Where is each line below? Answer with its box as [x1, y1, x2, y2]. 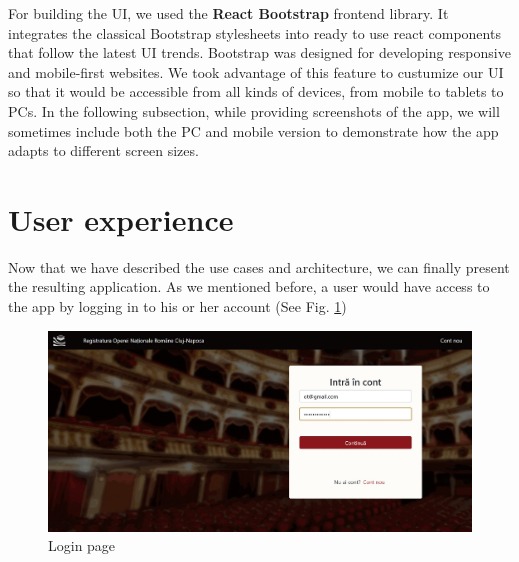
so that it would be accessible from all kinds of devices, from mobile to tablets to [8, 81, 504, 102]
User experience [8, 198, 234, 239]
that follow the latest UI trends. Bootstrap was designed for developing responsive [8, 42, 511, 63]
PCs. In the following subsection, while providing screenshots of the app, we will [8, 100, 500, 121]
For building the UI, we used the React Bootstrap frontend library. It [8, 3, 449, 23]
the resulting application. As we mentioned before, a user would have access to [8, 276, 490, 297]
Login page [48, 535, 116, 556]
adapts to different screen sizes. [8, 140, 199, 161]
